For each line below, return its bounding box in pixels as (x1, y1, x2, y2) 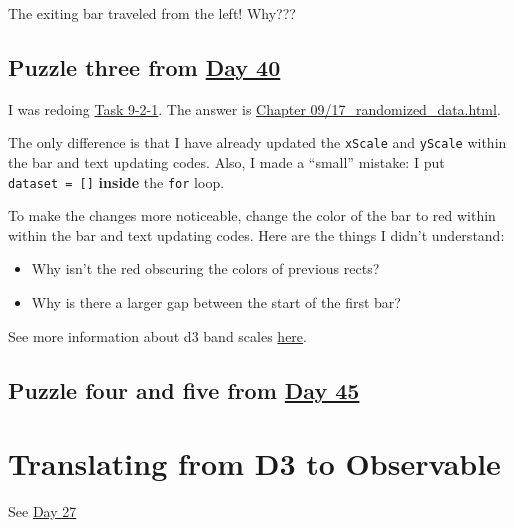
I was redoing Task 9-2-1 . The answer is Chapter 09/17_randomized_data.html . (8, 98, 501, 119)
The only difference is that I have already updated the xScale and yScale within (8, 132, 507, 153)
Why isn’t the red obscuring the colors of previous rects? (31, 258, 380, 279)
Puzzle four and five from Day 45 (8, 374, 360, 405)
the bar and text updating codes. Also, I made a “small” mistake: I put (8, 152, 445, 173)
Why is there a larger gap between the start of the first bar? (31, 292, 401, 313)
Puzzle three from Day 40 (8, 51, 281, 82)
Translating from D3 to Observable (8, 443, 501, 484)
